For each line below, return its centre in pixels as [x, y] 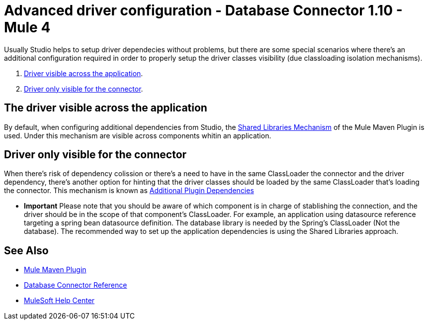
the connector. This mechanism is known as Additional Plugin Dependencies [129, 191]
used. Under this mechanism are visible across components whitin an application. [138, 135]
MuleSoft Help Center [59, 301]
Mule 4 [27, 27]
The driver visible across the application [106, 108]
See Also [26, 250]
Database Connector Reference [76, 285]
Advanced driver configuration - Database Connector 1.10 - [203, 10]
